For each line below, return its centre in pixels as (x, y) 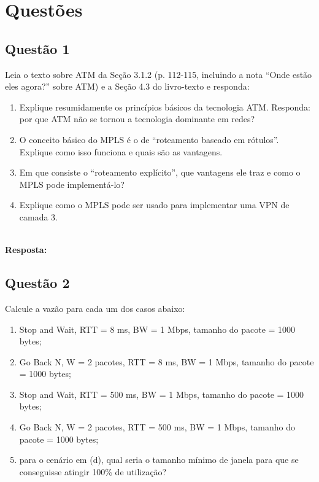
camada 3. (39, 216)
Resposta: (26, 250)
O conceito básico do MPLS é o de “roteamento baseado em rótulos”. (149, 139)
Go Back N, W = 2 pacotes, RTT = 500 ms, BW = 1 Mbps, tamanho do (157, 427)
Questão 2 (37, 283)
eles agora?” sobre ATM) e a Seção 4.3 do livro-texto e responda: (127, 86)
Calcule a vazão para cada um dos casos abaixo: (95, 308)
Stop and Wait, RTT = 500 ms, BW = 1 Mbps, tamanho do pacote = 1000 (162, 394)
